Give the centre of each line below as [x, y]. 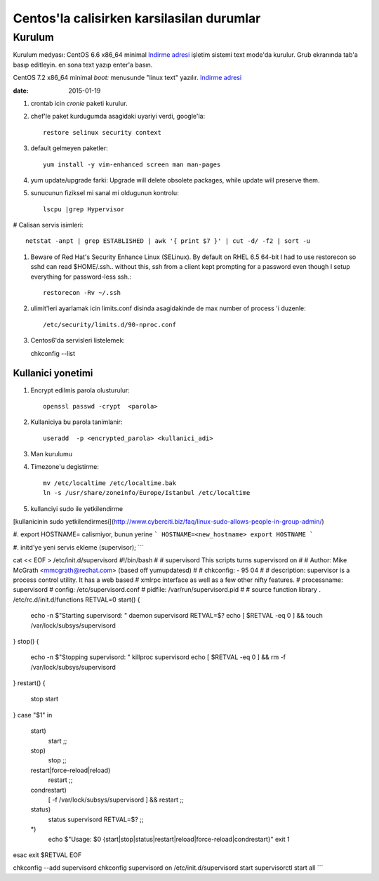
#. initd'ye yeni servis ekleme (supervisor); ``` [78, 547]
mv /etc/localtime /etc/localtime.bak [110, 483]
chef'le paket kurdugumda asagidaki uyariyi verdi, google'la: [118, 117]
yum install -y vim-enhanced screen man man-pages [132, 164]
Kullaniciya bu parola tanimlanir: [77, 422]
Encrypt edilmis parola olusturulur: [80, 390]
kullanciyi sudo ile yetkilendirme [77, 508]
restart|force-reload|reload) [71, 770]
